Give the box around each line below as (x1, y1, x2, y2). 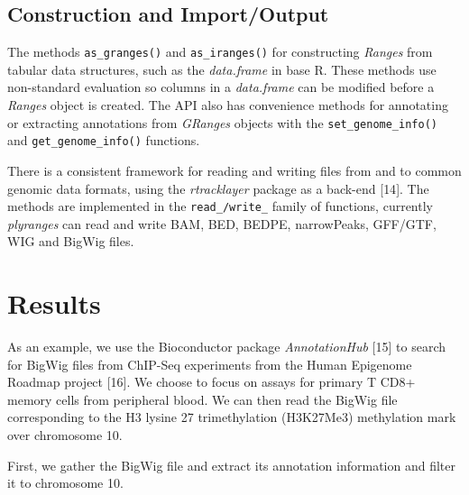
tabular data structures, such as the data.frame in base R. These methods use (7, 60, 437, 78)
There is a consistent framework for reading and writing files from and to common (7, 160, 462, 179)
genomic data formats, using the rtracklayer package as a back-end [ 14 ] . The (7, 179, 429, 197)
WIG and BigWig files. (7, 232, 134, 251)
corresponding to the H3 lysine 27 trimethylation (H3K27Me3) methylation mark (7, 408, 456, 426)
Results (7, 285, 101, 322)
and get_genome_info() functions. (7, 131, 200, 150)
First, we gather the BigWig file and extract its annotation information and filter (7, 455, 455, 474)
